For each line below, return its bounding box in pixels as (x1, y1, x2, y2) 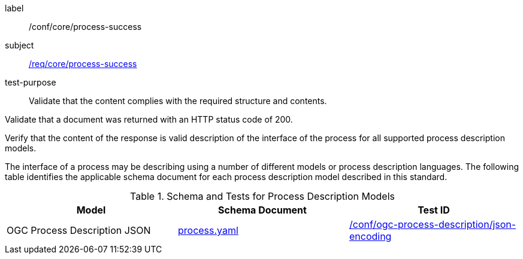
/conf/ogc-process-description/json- (349, 218, 516, 230)
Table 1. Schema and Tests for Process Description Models (129, 190, 395, 202)
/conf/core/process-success (29, 22, 142, 32)
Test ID (418, 204, 450, 216)
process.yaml (177, 224, 238, 236)
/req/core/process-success (29, 59, 137, 69)
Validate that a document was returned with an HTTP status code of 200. (5, 114, 293, 124)
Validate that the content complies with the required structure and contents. (29, 96, 327, 106)
